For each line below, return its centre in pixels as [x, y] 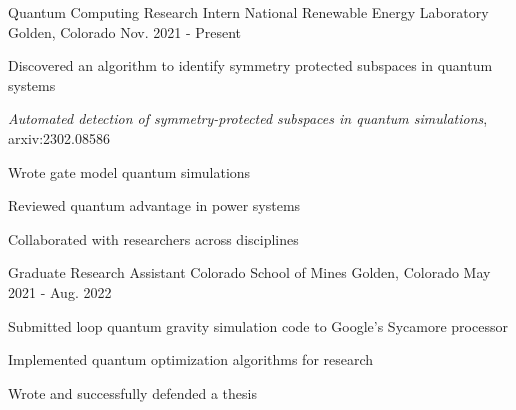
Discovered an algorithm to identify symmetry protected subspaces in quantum [250, 65]
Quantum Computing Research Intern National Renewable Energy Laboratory [248, 12]
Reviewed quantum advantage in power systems [154, 205]
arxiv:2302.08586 [59, 137]
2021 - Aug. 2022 [60, 291]
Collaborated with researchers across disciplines [153, 238]
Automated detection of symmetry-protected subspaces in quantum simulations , [248, 118]
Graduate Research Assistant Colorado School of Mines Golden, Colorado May [249, 272]
